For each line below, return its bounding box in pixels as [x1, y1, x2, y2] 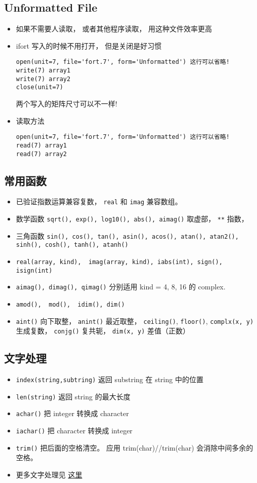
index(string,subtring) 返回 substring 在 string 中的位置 [16, 374, 203, 385]
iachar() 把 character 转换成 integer [16, 425, 133, 436]
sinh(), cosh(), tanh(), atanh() [16, 241, 128, 249]
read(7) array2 [16, 150, 67, 158]
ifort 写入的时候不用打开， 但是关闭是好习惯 [16, 40, 162, 51]
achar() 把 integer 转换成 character [16, 408, 129, 419]
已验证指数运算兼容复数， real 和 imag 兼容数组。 [16, 196, 182, 207]
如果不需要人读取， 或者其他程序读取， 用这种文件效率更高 [16, 23, 212, 34]
